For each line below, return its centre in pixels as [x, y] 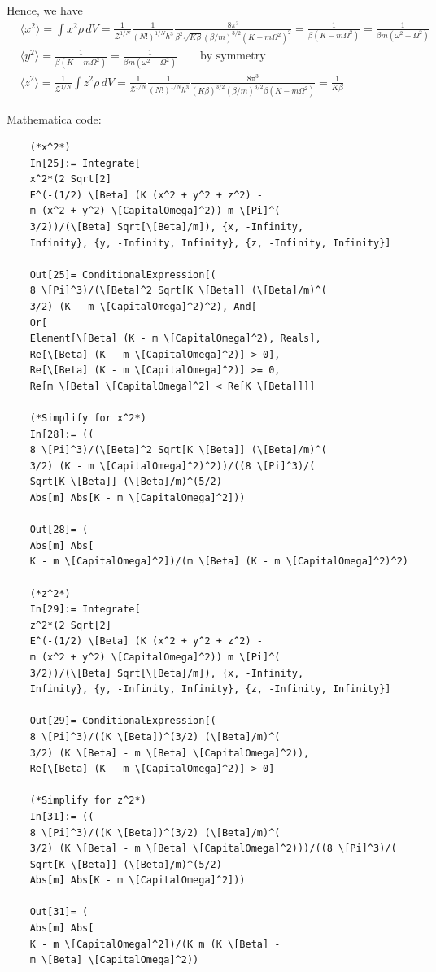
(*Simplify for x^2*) [88, 418]
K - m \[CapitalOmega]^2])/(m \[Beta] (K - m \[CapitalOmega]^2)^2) [219, 562]
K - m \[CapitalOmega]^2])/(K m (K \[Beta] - [155, 944]
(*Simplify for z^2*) [88, 801]
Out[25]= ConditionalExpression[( [123, 275]
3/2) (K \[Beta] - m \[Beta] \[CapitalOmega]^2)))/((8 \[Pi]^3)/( [213, 849]
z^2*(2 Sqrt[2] [70, 625]
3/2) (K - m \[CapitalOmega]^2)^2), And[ [143, 306]
